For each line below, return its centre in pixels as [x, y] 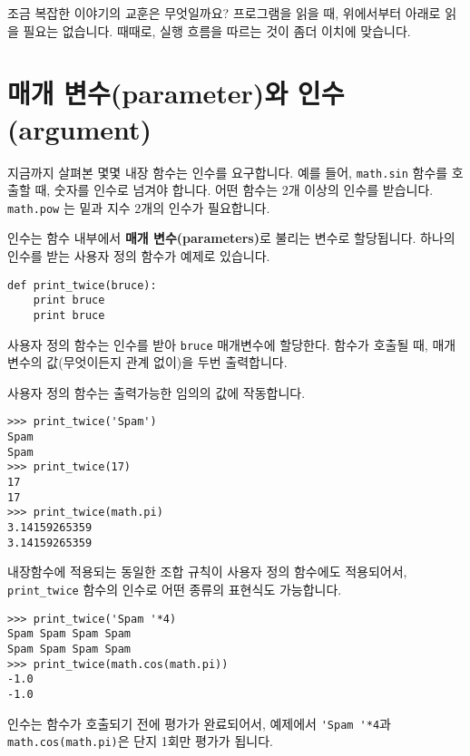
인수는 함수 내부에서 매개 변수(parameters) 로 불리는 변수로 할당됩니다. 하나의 [231, 238]
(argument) [80, 128]
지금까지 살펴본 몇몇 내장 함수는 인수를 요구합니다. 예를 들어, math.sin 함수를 [228, 172]
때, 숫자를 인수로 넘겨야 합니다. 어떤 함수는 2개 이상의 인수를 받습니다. [234, 190]
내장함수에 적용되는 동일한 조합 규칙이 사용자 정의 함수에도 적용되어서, [207, 572]
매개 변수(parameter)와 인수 [176, 93]
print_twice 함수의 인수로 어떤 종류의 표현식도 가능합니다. [175, 589]
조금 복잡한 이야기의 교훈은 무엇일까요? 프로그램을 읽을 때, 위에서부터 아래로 [224, 13]
